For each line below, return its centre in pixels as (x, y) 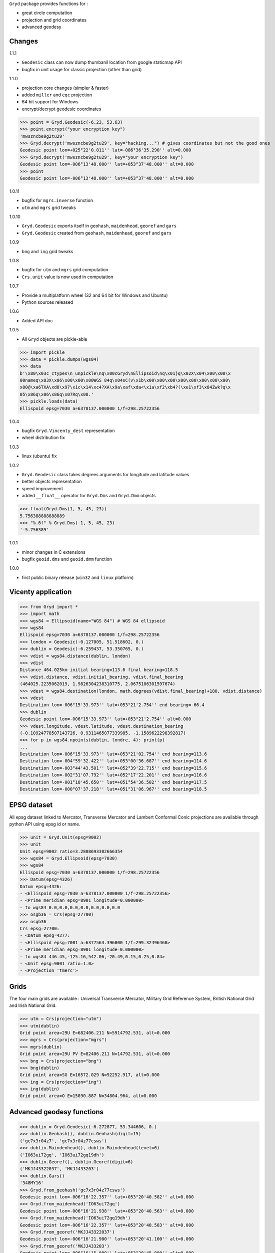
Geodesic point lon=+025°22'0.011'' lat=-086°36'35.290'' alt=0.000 (105, 150)
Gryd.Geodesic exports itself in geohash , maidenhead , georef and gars (99, 226)
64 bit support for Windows (50, 102)
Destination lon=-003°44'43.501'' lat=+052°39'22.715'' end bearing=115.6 (113, 768)
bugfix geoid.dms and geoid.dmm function (67, 559)
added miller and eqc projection (57, 95)
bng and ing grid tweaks (47, 251)
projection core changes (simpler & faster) (65, 88)
